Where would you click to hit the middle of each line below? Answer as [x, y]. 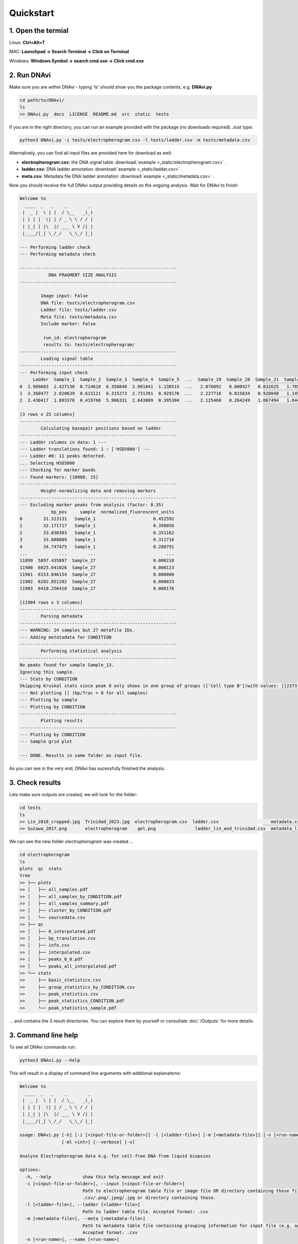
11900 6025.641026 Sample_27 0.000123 [97, 568]
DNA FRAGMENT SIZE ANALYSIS [82, 275]
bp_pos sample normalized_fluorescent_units [112, 512]
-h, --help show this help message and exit [94, 1177]
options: [30, 1170]
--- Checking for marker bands [58, 470]
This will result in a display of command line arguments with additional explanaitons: [95, 1073]
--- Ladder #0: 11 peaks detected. [63, 456]
